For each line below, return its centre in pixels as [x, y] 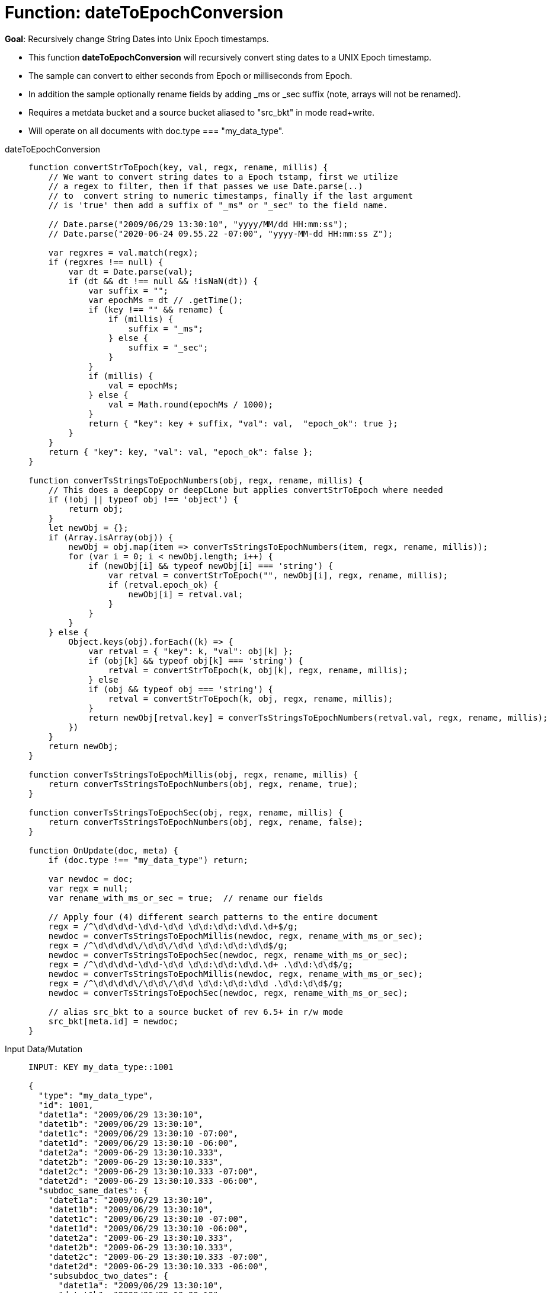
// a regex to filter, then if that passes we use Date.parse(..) [206, 186]
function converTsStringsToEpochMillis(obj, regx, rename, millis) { [193, 774]
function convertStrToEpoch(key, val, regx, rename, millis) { [178, 167]
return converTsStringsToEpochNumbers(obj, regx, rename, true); [203, 784]
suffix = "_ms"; [166, 328]
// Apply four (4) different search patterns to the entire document [213, 917]
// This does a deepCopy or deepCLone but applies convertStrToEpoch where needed [246, 490]
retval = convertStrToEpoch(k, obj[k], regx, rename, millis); [258, 670]
